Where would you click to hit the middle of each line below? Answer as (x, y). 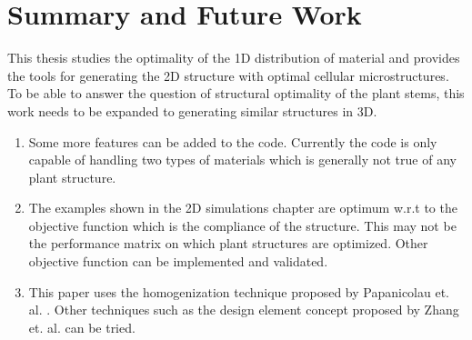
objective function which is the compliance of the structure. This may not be (242, 225)
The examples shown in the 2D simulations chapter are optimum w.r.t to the (243, 208)
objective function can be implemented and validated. (178, 261)
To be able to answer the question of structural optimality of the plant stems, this (236, 93)
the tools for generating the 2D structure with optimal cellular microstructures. (228, 75)
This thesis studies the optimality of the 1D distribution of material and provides (234, 58)
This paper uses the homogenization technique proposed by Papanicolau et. (239, 291)
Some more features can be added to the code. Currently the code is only (233, 141)
